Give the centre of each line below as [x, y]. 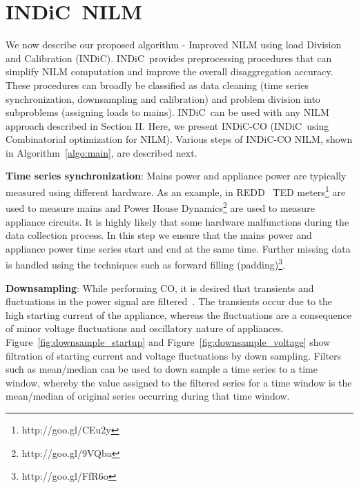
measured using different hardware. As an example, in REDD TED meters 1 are [176, 191]
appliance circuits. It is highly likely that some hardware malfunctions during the [177, 221]
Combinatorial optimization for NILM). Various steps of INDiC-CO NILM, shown [179, 139]
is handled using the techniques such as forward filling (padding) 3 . [145, 263]
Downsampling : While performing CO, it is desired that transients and [160, 287]
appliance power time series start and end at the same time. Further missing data [178, 248]
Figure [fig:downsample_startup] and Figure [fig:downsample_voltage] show [168, 341]
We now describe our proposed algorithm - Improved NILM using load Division [174, 45]
